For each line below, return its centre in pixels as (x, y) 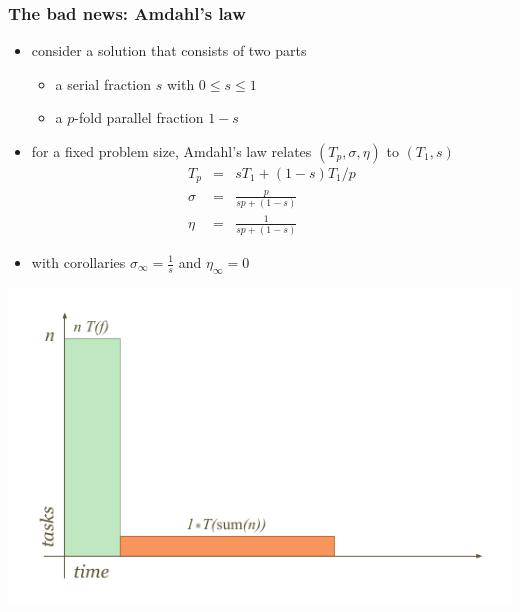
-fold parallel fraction (139, 117)
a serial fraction (103, 83)
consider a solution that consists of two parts (169, 50)
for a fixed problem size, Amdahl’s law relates (171, 151)
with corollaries (78, 262)
